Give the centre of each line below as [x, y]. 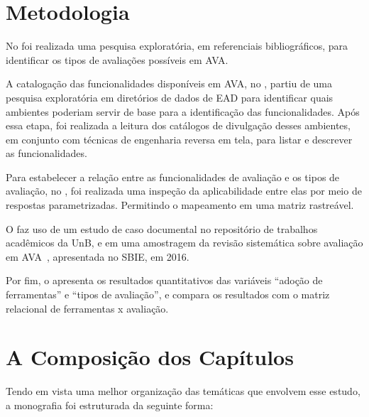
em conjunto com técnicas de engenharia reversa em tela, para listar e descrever [179, 139]
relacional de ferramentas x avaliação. [87, 308]
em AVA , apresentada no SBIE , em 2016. [98, 256]
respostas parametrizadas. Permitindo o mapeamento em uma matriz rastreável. [180, 205]
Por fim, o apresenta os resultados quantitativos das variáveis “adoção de [164, 280]
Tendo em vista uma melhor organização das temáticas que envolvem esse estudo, [183, 391]
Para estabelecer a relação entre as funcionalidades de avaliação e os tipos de [173, 177]
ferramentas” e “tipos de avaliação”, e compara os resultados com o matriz [168, 294]
